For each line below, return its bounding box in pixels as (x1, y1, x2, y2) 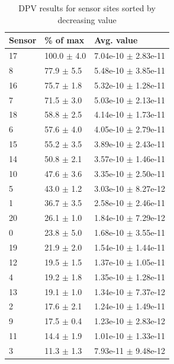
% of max (44, 34, 85, 46)
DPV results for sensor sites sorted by (18, 2, 156, 14)
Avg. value (94, 34, 138, 46)
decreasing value (57, 13, 117, 26)
